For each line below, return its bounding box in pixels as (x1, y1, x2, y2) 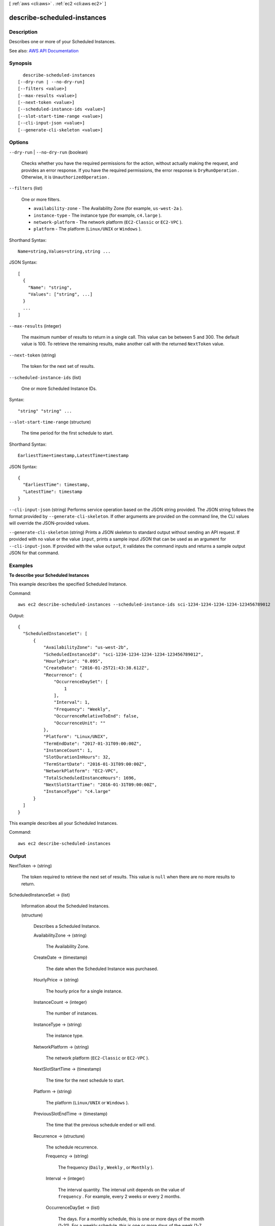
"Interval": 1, (54, 699, 91, 705)
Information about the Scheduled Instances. (21, 903, 110, 909)
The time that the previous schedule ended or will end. (46, 1122, 156, 1128)
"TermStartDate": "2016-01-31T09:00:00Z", (43, 761, 147, 767)
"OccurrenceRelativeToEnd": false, (54, 714, 139, 719)
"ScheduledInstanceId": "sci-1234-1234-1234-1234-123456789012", (43, 651, 204, 657)
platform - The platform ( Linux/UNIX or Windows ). (33, 226, 142, 232)
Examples (9, 562, 33, 569)
